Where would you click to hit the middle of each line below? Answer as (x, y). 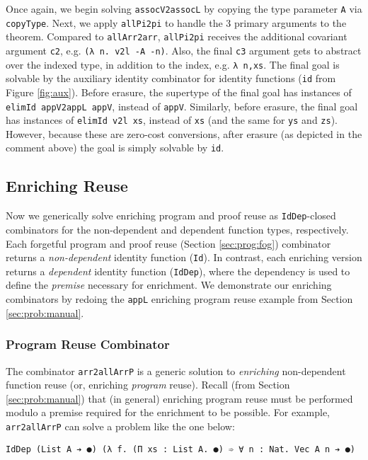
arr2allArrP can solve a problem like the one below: (120, 426)
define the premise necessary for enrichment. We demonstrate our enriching (169, 285)
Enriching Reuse (67, 186)
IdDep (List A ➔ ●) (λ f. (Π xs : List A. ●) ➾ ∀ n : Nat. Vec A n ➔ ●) (180, 449)
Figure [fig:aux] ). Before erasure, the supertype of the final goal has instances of (179, 92)
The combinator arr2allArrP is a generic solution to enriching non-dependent (176, 370)
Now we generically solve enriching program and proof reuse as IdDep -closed (171, 215)
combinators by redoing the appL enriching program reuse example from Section (179, 299)
